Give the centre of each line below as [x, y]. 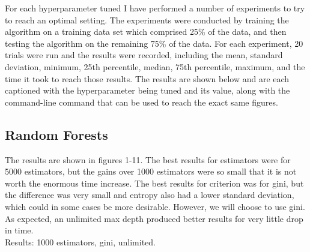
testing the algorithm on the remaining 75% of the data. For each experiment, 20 [154, 43]
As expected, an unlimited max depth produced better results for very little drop [154, 218]
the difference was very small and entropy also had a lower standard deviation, [150, 195]
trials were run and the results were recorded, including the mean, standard [144, 55]
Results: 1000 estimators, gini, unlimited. [80, 241]
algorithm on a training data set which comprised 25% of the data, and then [146, 31]
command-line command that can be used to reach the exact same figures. [141, 102]
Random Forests [56, 134]
